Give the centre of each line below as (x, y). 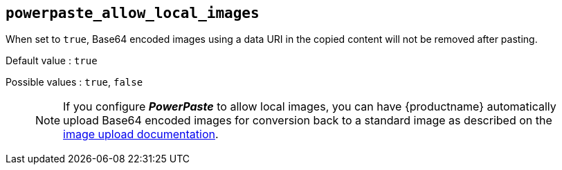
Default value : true (52, 61)
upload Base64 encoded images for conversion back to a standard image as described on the (308, 121)
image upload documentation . (141, 134)
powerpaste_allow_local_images (133, 13)
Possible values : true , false (74, 82)
